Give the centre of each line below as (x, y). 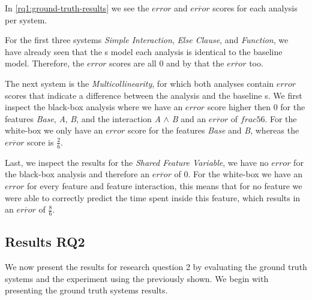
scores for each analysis (255, 8)
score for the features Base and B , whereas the (213, 130)
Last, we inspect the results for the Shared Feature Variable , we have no (137, 162)
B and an (189, 118)
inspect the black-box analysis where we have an (94, 107)
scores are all (133, 63)
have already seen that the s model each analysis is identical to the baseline (144, 51)
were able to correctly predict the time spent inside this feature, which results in (153, 197)
